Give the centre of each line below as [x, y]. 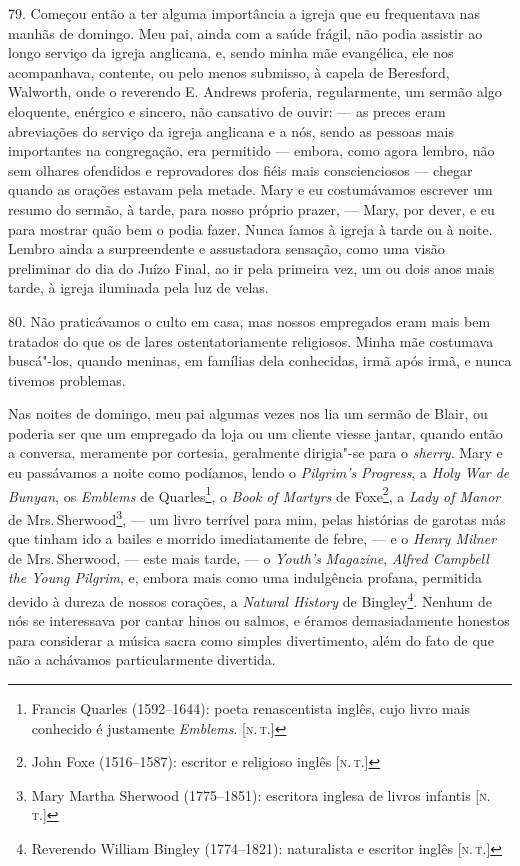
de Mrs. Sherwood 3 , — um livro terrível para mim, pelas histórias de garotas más [257, 517]
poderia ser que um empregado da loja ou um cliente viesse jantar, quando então [255, 432]
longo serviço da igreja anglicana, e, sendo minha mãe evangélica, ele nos [231, 52]
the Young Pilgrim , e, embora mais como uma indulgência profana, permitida [245, 577]
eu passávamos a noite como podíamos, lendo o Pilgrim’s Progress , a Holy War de [259, 472]
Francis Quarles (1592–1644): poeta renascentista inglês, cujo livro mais [251, 707]
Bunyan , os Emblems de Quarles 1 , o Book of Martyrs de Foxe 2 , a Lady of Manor [254, 494]
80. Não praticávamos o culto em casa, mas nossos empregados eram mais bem [249, 320]
